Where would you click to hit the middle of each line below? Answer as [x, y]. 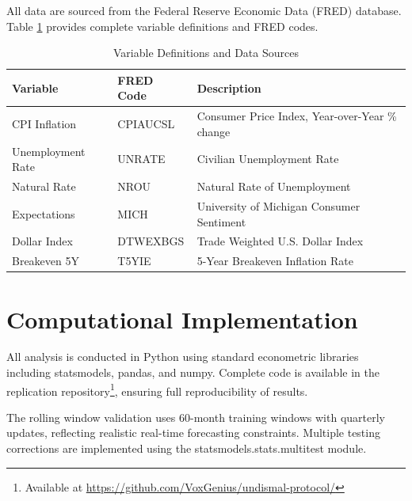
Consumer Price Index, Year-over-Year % [297, 116]
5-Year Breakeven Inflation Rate [275, 261]
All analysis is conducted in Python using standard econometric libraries [183, 357]
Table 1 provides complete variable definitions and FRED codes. [162, 26]
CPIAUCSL [146, 124]
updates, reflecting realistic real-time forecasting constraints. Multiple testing [193, 433]
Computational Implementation [182, 319]
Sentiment [221, 221]
